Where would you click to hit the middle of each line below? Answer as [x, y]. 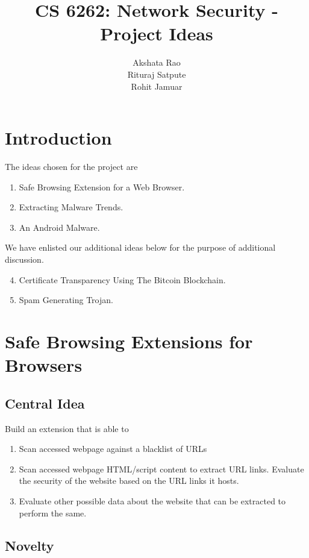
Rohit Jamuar [157, 86]
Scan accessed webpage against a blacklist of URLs [113, 449]
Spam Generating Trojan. [66, 300]
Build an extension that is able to [67, 428]
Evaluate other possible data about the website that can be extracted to [152, 500]
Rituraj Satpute [157, 74]
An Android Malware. [59, 227]
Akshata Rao [157, 62]
